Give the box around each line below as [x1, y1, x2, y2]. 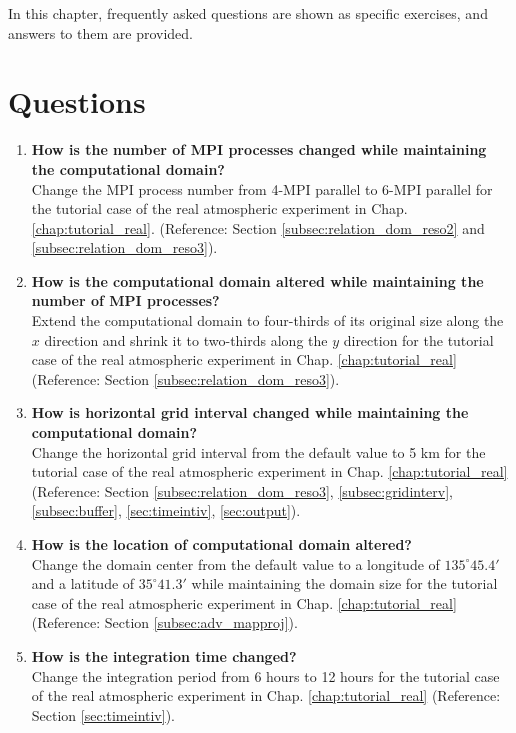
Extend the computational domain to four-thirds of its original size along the [31, 310, 504, 331]
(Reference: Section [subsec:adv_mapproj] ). [31, 612, 298, 633]
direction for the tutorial [343, 329, 494, 350]
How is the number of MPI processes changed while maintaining [31, 139, 487, 160]
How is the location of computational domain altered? [31, 534, 412, 554]
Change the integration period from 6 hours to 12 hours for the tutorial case [31, 665, 500, 686]
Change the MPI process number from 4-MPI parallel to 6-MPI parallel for [31, 178, 493, 199]
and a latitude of [31, 573, 135, 594]
